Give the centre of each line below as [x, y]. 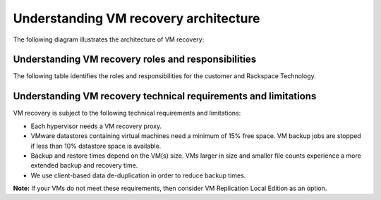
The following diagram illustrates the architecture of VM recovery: [109, 39]
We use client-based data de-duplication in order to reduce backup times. [138, 175]
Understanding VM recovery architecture [137, 18]
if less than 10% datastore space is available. [96, 146]
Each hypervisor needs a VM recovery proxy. [96, 126]
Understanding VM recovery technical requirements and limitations [165, 96]
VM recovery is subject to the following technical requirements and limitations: [127, 113]
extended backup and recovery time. [84, 165]
